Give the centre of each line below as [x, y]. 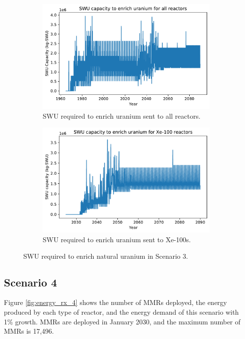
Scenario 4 [31, 282]
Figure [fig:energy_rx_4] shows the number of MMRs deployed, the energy [115, 302]
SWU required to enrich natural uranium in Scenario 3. [106, 256]
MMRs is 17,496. [29, 331]
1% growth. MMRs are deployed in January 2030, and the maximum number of [122, 321]
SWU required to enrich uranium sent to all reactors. [122, 116]
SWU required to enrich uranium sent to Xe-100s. [117, 239]
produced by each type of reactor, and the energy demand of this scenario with [122, 312]
